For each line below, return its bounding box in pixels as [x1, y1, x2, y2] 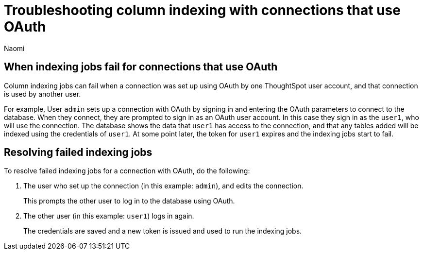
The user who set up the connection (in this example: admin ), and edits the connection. [23, 182, 304, 190]
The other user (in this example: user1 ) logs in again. [23, 212, 194, 220]
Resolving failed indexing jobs [4, 146, 152, 159]
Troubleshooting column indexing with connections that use [4, 2, 401, 18]
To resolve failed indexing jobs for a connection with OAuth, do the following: [4, 167, 250, 175]
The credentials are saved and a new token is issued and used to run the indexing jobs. [23, 227, 302, 236]
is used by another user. [4, 89, 81, 98]
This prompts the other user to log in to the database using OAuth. [23, 197, 235, 205]
